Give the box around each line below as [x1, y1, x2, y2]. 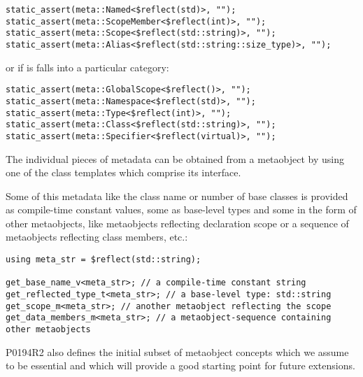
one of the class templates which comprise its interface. [6, 165, 241, 180]
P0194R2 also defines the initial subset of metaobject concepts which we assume [6, 344, 349, 359]
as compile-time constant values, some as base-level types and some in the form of [6, 202, 357, 217]
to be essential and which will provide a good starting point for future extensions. [6, 358, 355, 373]
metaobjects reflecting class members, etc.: [6, 229, 188, 244]
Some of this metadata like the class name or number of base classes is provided [6, 188, 348, 203]
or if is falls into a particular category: [6, 59, 169, 74]
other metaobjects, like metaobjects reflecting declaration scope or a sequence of [6, 215, 349, 230]
